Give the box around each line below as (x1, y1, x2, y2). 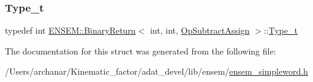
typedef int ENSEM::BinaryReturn (5, 24, 136, 37)
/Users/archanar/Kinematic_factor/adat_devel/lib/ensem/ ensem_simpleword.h (5, 65, 308, 78)
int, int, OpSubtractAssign (149, 24, 250, 37)
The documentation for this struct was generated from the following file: (5, 44, 276, 57)
